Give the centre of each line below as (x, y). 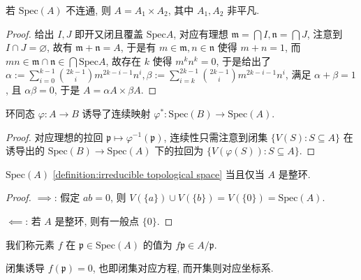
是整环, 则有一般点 (97, 220)
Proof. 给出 (30, 33)
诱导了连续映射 (116, 113)
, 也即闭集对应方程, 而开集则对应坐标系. (183, 268)
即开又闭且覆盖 (109, 33)
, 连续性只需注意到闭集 (216, 137)
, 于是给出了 (243, 60)
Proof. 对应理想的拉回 (54, 137)
